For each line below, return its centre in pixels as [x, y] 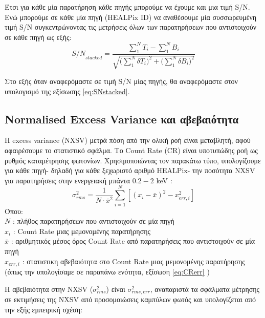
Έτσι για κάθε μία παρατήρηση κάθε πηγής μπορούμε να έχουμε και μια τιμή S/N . [127, 7]
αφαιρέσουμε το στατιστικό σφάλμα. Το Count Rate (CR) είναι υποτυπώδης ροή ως [131, 150]
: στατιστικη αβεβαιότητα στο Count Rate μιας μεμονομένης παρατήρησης [134, 261]
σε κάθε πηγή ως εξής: [38, 37]
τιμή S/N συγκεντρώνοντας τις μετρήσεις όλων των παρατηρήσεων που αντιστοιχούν [131, 27]
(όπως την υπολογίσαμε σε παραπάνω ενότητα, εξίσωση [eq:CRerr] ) [107, 271]
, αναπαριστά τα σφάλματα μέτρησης [205, 289]
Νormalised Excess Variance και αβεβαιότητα [122, 119]
